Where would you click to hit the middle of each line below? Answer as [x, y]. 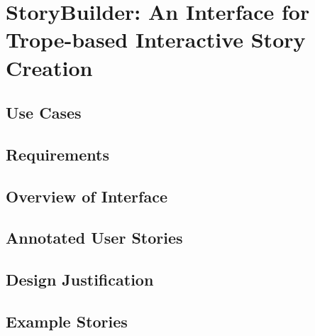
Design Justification [80, 280]
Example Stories [67, 321]
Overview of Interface [87, 196]
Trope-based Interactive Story [156, 39]
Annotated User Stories [94, 238]
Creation [49, 67]
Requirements [57, 154]
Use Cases [44, 113]
